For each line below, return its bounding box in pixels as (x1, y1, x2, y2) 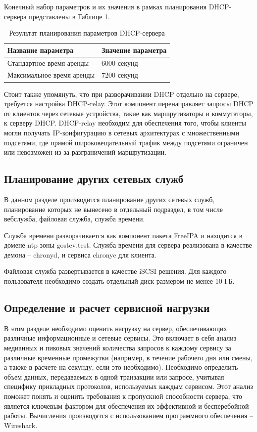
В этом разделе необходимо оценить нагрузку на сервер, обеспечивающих (4, 323, 227, 333)
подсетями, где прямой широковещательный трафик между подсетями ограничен (4, 137, 248, 147)
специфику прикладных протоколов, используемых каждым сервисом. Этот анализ (4, 381, 253, 391)
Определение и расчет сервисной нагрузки (4, 300, 210, 315)
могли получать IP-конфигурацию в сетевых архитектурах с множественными (4, 127, 239, 137)
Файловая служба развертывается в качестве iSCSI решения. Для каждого (4, 266, 227, 276)
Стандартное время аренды (7, 57, 89, 68)
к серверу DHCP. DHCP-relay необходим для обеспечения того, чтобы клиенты (4, 118, 246, 128)
